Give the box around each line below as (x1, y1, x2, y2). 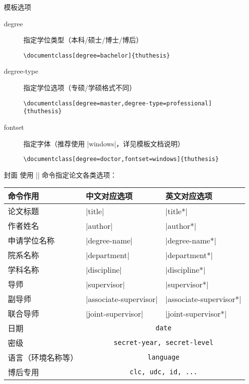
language (147, 353, 180, 362)
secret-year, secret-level (114, 339, 213, 347)
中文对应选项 (86, 190, 133, 202)
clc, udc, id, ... (130, 368, 198, 376)
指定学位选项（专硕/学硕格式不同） (23, 82, 136, 93)
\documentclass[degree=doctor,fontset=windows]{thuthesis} (23, 156, 219, 163)
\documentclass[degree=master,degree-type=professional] (23, 100, 212, 107)
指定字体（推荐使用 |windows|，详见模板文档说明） (23, 138, 185, 148)
